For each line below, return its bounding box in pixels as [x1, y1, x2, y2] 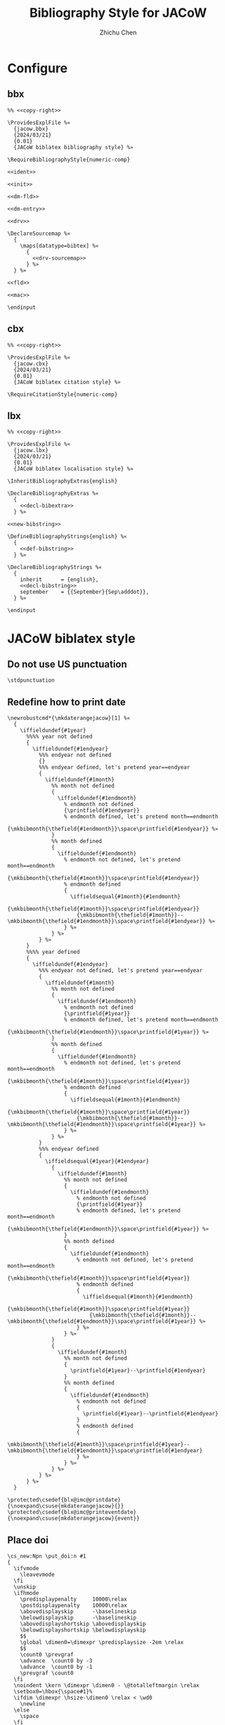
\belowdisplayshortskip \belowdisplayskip [20, 1627, 146, 1634]
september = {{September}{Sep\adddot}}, [20, 589, 150, 596]
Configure [7, 60, 68, 76]
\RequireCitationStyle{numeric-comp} [7, 390, 118, 398]
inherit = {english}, [20, 576, 99, 583]
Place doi [7, 1534, 49, 1546]
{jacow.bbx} [13, 125, 49, 132]
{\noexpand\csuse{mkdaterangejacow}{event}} [7, 1515, 140, 1522]
